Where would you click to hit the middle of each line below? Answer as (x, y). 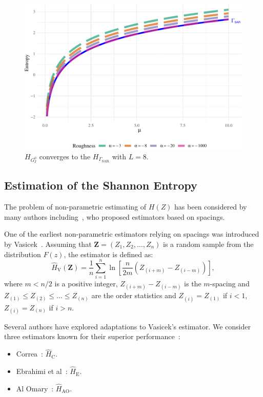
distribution (23, 254)
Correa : (30, 354)
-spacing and (230, 284)
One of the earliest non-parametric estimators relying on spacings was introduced (132, 234)
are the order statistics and (134, 295)
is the (193, 284)
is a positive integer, (86, 284)
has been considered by (211, 207)
